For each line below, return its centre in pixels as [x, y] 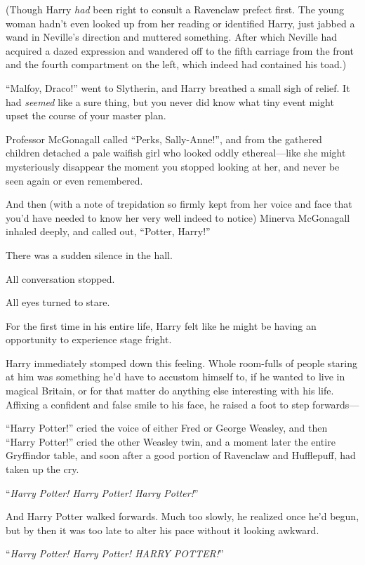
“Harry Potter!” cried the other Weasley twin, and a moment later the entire [171, 441]
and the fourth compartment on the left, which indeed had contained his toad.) [176, 64]
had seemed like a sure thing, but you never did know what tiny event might [170, 101]
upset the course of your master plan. [86, 115]
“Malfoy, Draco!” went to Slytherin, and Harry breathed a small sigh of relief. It [178, 87]
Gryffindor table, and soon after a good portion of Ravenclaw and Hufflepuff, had [181, 455]
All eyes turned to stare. [58, 302]
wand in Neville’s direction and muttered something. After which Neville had [172, 37]
